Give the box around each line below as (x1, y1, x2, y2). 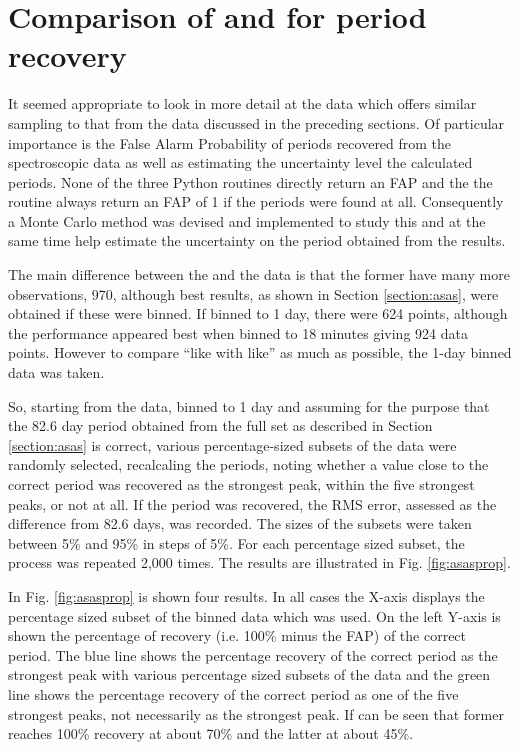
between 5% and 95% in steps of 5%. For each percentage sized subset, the (8, 532, 465, 553)
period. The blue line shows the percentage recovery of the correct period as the (8, 644, 498, 665)
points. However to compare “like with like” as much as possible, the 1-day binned (8, 342, 512, 363)
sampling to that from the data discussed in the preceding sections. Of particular (8, 112, 505, 133)
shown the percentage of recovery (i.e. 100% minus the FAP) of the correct (8, 625, 467, 646)
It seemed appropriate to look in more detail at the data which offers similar (8, 93, 477, 114)
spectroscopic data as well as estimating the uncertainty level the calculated (8, 152, 473, 173)
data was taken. (8, 362, 105, 383)
